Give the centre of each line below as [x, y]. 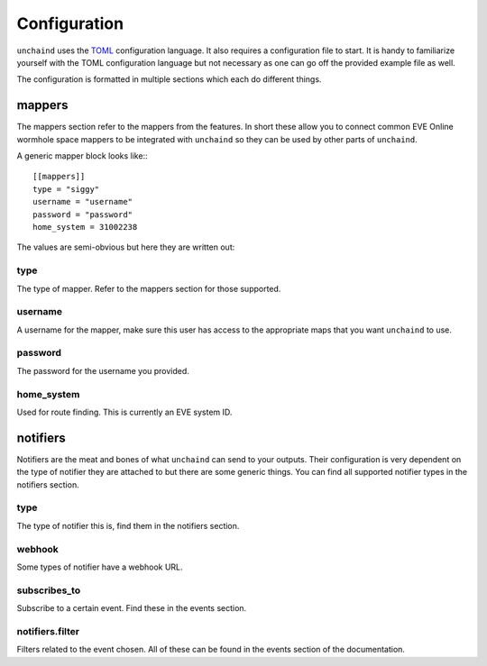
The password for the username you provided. [103, 370]
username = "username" [83, 202]
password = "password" [83, 214]
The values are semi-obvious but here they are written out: [126, 247]
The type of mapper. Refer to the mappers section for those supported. [149, 288]
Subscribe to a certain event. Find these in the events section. [132, 608]
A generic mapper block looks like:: [82, 156]
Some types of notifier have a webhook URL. [100, 567]
